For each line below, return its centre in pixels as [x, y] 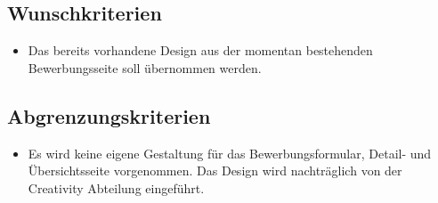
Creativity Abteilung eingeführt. [116, 187]
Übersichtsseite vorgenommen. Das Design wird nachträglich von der [215, 171]
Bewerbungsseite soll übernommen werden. [145, 67]
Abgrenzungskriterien [109, 115]
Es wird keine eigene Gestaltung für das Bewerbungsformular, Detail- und [230, 153]
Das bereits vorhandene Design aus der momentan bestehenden [200, 50]
